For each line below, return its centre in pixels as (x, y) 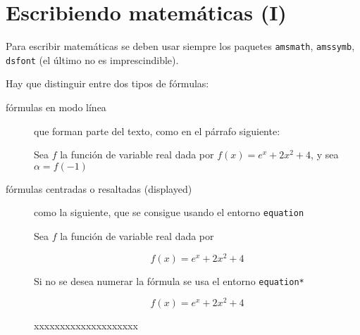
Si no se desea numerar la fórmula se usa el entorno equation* (169, 280)
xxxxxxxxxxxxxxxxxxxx (86, 325)
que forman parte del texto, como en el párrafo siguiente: (157, 131)
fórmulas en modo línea (56, 107)
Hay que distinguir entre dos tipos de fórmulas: (107, 83)
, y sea (325, 154)
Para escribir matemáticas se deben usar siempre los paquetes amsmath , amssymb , (180, 46)
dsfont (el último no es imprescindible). (92, 59)
